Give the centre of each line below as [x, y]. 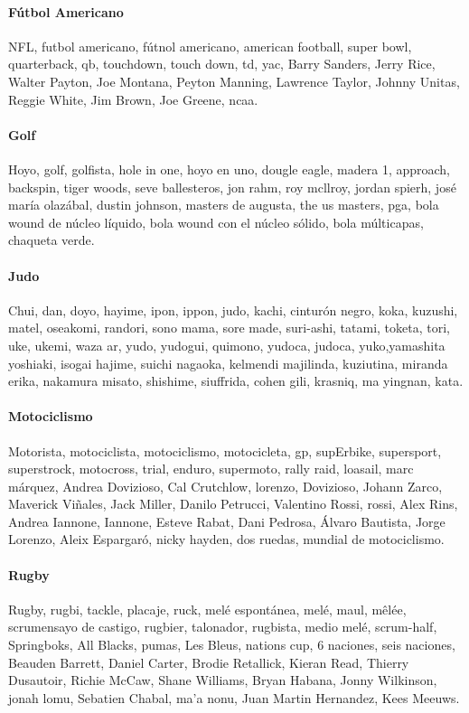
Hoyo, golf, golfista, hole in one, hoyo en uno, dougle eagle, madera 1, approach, [230, 169]
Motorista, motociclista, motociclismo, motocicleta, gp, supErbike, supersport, [225, 450]
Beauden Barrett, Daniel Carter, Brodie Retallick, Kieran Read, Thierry [209, 662]
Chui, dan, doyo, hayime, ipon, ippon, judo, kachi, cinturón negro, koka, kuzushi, [233, 310]
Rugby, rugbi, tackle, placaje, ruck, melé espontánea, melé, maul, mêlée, [207, 609]
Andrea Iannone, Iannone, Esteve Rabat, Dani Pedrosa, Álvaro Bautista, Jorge [227, 521]
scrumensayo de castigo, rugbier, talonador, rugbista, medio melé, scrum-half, [223, 627]
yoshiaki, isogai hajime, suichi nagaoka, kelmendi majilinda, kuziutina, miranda [228, 363]
